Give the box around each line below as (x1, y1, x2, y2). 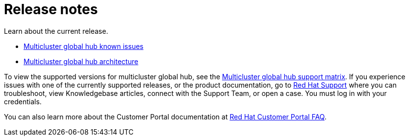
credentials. (4, 97, 42, 106)
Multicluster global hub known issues (24, 42, 144, 50)
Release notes (4, 1, 98, 18)
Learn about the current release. (4, 26, 108, 35)
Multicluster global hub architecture (24, 57, 138, 66)
